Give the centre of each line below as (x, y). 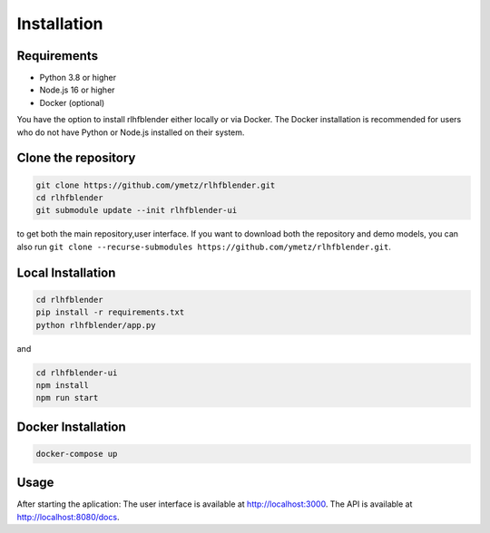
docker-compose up (77, 454)
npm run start (67, 398)
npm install (63, 385)
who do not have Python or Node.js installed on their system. (131, 132)
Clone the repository (76, 158)
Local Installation (66, 272)
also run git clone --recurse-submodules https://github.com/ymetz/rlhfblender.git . (204, 247)
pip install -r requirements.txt (110, 312)
